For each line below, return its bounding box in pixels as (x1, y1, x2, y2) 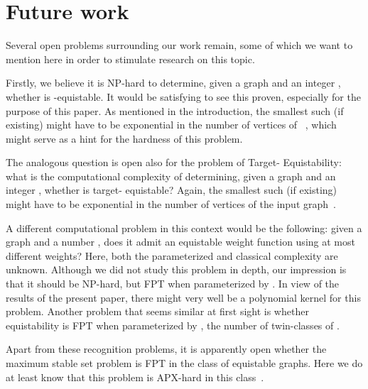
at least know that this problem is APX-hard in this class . (6, 369, 264, 384)
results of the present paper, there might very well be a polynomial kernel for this (6, 290, 361, 305)
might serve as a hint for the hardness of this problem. (6, 131, 243, 146)
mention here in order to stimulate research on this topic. (6, 51, 255, 66)
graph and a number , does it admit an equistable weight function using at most (6, 234, 355, 249)
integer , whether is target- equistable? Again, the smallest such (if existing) (6, 182, 337, 197)
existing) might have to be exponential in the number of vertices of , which (6, 117, 337, 132)
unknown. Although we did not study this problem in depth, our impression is (6, 262, 347, 277)
